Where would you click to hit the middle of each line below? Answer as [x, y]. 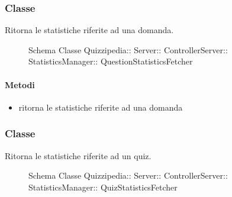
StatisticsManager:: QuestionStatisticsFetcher [111, 61]
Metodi [20, 84]
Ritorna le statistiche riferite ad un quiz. [78, 155]
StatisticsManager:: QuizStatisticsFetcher [103, 187]
